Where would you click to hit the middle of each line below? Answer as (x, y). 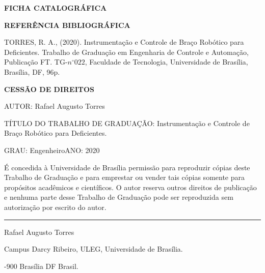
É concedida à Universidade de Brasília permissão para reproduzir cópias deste (127, 167)
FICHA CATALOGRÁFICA (56, 8)
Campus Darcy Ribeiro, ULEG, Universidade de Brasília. (94, 249)
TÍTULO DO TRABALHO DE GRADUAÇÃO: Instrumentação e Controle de (127, 123)
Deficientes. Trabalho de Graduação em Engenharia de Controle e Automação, (126, 52)
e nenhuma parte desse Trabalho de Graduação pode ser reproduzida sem (119, 197)
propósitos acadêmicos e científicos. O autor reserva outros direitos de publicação (130, 187)
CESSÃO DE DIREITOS (49, 89)
